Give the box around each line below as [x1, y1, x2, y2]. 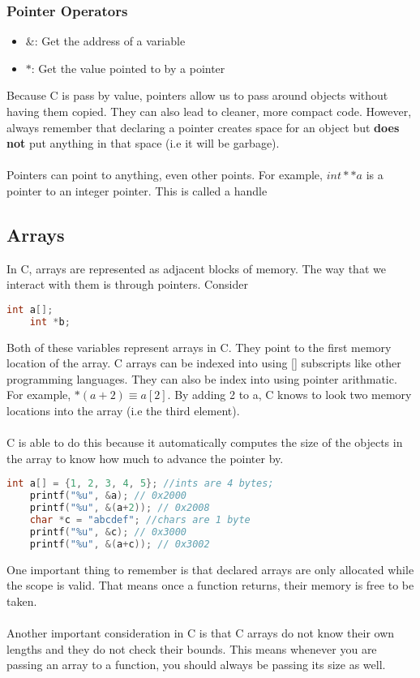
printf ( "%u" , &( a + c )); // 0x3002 [29, 538, 210, 550]
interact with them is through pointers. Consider [6, 276, 248, 293]
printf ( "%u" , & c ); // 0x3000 [29, 526, 187, 538]
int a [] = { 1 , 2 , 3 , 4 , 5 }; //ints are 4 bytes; [6, 478, 274, 490]
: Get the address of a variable [34, 32, 186, 49]
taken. [6, 592, 37, 609]
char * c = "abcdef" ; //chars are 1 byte [29, 514, 251, 526]
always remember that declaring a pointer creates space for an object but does [6, 118, 400, 135]
